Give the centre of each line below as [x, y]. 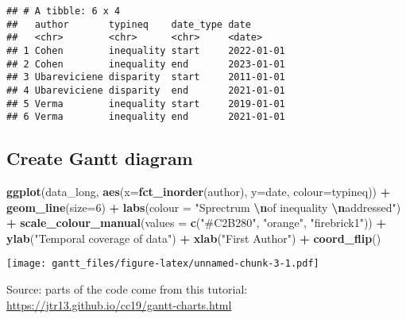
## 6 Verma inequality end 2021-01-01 [146, 117]
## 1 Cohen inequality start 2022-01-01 [146, 50]
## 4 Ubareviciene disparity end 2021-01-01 [146, 90]
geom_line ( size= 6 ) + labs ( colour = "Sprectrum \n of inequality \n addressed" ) [204, 207]
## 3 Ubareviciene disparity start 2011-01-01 [146, 77]
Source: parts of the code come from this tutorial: [127, 289]
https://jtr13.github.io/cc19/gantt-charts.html [119, 304]
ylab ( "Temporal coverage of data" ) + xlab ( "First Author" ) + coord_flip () [194, 238]
